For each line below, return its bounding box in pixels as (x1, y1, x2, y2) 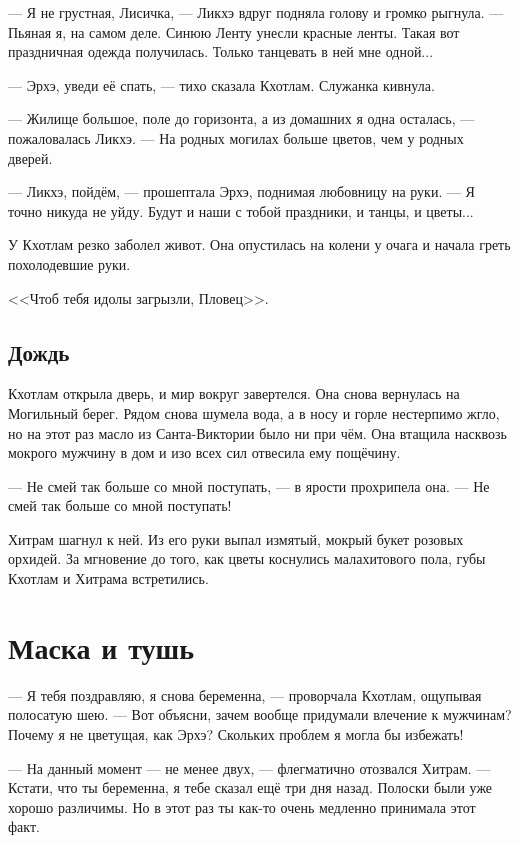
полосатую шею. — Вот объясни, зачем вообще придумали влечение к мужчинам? (8, 704, 512, 725)
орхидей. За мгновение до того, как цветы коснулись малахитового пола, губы (8, 548, 486, 569)
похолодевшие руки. (8, 253, 131, 274)
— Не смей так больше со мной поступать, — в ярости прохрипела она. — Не (8, 475, 490, 496)
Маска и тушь (8, 626, 194, 667)
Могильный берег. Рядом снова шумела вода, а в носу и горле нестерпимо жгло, (8, 402, 500, 423)
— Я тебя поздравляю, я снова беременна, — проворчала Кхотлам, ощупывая (8, 684, 482, 705)
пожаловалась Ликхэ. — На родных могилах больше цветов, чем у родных (8, 127, 464, 148)
